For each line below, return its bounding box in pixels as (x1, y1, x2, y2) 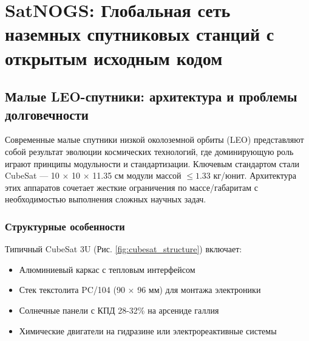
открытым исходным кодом (5, 45, 223, 70)
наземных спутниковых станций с (5, 21, 274, 46)
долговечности (5, 105, 89, 123)
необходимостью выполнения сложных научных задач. (5, 193, 206, 205)
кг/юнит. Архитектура (213, 169, 296, 182)
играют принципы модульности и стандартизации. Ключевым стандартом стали (5, 157, 299, 170)
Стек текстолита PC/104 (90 (19, 283, 125, 296)
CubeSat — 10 (5, 169, 59, 182)
